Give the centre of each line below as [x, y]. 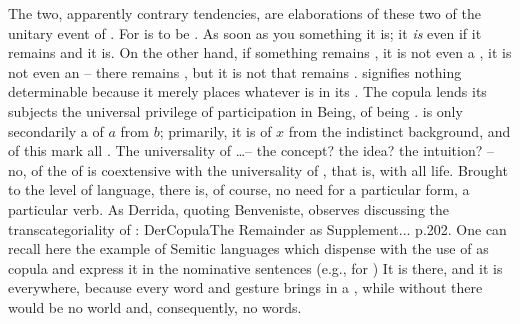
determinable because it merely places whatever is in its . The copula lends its [247, 91]
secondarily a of [56, 130]
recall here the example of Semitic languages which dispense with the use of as [248, 248]
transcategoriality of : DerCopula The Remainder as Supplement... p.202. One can [257, 228]
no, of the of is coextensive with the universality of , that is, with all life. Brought [258, 169]
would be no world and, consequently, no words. [155, 306]
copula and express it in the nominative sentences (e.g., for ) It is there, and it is [255, 267]
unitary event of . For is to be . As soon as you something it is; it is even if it [245, 32]
